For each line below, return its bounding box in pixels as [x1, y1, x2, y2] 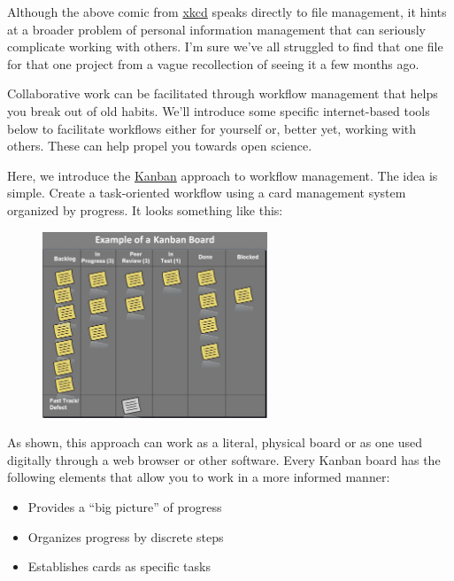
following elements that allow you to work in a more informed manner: [7, 468, 390, 486]
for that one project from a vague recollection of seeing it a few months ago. [7, 54, 419, 73]
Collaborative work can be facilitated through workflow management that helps [7, 84, 438, 103]
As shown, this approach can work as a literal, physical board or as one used [7, 433, 422, 452]
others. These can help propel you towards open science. [7, 136, 312, 155]
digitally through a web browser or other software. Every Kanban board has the [7, 450, 441, 469]
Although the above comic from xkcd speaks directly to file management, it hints [7, 3, 447, 20]
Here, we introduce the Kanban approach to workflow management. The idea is [7, 166, 438, 184]
